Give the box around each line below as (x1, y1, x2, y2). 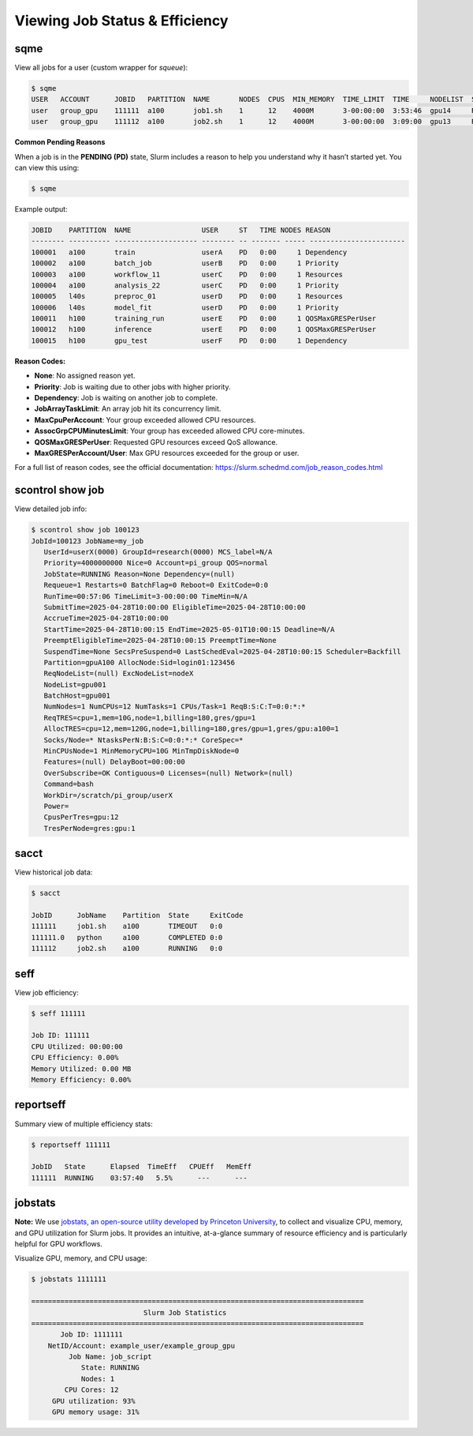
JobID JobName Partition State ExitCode (31, 911, 244, 920)
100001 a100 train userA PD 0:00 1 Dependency (31, 247, 348, 257)
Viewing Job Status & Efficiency (14, 12, 229, 29)
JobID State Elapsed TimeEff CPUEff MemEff (31, 1162, 252, 1171)
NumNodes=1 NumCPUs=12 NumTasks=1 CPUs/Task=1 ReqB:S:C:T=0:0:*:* (43, 702, 306, 711)
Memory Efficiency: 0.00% (31, 1075, 132, 1085)
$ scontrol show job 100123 (31, 525, 140, 535)
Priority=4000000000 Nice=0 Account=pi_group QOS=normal (43, 558, 269, 568)
